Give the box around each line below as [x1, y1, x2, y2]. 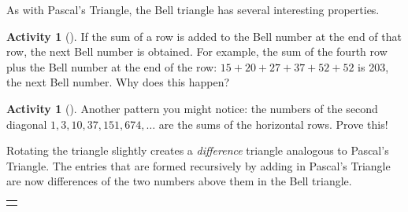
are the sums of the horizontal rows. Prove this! [158, 115, 388, 132]
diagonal [6, 115, 47, 132]
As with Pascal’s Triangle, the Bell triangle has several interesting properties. [6, 2, 380, 17]
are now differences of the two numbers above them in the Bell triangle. [6, 173, 352, 189]
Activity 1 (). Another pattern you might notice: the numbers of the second [6, 100, 378, 116]
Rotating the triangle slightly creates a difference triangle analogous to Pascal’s [6, 142, 389, 159]
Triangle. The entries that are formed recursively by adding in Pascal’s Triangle [6, 157, 391, 174]
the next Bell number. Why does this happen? [6, 74, 230, 90]
